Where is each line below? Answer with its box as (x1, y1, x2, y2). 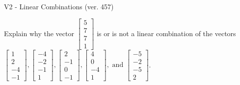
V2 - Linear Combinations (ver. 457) (4, 1, 114, 11)
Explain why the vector (4, 28, 74, 38)
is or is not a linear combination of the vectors (97, 28, 236, 38)
